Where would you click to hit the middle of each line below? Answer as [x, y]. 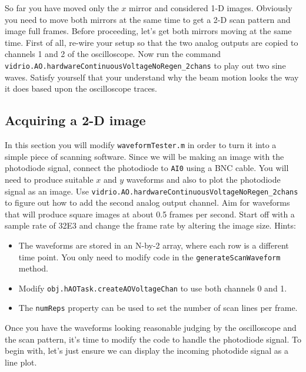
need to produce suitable [49, 179]
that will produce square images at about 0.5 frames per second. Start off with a [150, 214]
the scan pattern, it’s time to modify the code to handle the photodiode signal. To [153, 339]
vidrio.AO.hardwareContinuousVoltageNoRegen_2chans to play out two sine [145, 65]
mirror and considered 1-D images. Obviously [211, 8]
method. [33, 268]
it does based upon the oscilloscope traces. [81, 88]
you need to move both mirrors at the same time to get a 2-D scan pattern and [148, 19]
